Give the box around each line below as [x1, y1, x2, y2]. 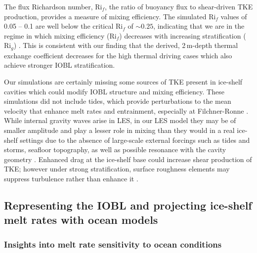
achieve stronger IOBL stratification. [4, 60, 115, 70]
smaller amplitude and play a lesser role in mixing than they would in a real [4, 125, 235, 135]
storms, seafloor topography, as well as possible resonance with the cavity [4, 144, 226, 155]
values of [220, 11, 247, 21]
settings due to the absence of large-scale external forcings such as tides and [20, 134, 250, 145]
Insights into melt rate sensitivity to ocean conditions [4, 238, 222, 250]
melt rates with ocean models [4, 212, 158, 227]
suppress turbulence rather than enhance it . [4, 173, 138, 183]
